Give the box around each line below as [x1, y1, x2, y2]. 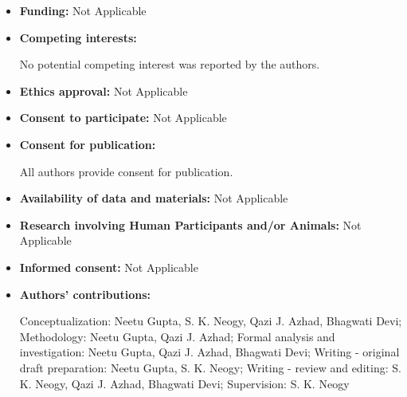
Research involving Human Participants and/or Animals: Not [19, 216, 362, 233]
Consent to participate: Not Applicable [19, 109, 227, 126]
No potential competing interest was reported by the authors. [19, 56, 320, 73]
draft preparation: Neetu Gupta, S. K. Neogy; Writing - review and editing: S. [19, 359, 401, 375]
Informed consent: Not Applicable [19, 258, 198, 275]
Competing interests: [19, 29, 137, 45]
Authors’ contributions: [19, 285, 151, 302]
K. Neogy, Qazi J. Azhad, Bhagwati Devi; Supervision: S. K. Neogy [19, 375, 350, 391]
